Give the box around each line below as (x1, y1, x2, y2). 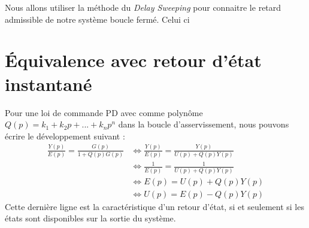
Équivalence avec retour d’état (5, 48, 262, 72)
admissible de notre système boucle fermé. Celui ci (5, 13, 190, 25)
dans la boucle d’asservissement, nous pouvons (118, 118, 289, 130)
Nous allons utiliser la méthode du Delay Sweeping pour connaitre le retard (5, 1, 281, 13)
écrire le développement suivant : (5, 129, 125, 142)
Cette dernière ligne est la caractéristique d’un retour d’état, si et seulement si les (5, 200, 304, 212)
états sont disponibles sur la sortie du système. (5, 212, 176, 224)
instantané (5, 71, 92, 96)
